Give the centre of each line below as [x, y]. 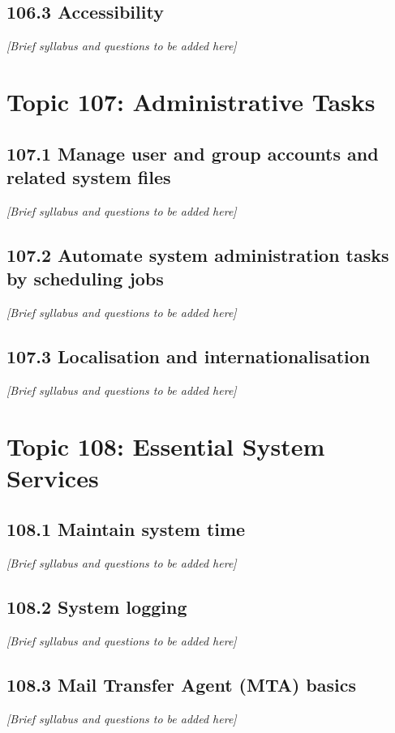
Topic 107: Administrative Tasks [191, 101]
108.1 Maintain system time [126, 529]
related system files [89, 176]
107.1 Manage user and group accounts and [193, 153]
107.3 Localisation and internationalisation [189, 356]
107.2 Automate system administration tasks [198, 254]
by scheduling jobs [85, 279]
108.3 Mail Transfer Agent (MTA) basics [182, 684]
